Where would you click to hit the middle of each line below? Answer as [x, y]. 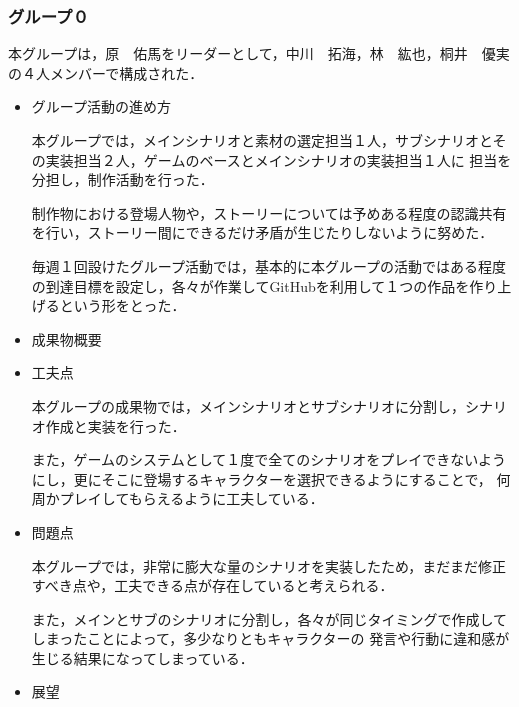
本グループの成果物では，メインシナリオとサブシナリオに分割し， [248, 405]
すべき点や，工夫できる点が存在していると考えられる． [212, 585]
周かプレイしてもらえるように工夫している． [177, 498]
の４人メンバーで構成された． [106, 72]
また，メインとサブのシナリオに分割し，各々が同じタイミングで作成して [269, 618]
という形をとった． [122, 305]
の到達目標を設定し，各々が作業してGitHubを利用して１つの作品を [250, 285]
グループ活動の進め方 [101, 106]
